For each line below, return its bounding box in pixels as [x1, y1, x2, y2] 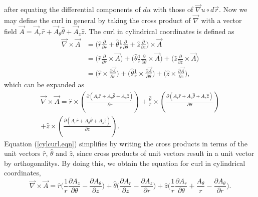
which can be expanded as [4, 79, 84, 89]
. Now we [219, 4, 247, 15]
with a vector [201, 15, 242, 26]
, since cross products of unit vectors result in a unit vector [73, 148, 254, 158]
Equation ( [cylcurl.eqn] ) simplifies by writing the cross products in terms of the [4, 138, 247, 148]
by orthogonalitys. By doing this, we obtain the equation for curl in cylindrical [4, 157, 245, 168]
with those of [153, 4, 193, 15]
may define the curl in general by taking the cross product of [4, 15, 191, 26]
